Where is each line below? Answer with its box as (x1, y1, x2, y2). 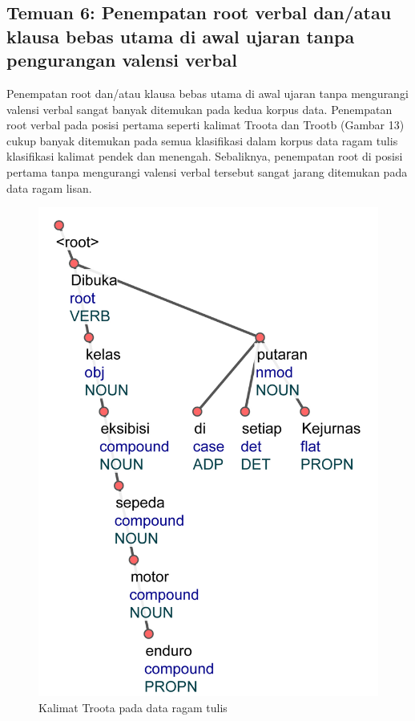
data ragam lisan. (6, 179, 92, 196)
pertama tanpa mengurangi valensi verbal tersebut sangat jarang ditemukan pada (6, 163, 408, 180)
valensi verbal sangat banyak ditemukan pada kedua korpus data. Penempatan (6, 100, 393, 117)
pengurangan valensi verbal (6, 47, 238, 72)
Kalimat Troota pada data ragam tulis (38, 699, 228, 715)
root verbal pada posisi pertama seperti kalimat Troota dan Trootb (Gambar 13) (6, 116, 405, 133)
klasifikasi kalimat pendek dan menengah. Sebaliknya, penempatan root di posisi (6, 148, 403, 165)
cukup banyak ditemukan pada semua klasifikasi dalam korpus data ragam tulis (6, 132, 398, 149)
